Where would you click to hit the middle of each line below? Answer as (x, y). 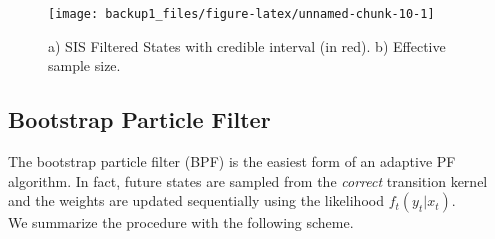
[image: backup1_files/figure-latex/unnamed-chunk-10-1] (241, 14)
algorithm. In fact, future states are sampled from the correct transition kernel (248, 180)
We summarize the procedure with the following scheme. (181, 222)
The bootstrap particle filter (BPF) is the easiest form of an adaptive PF (232, 161)
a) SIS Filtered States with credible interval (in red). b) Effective (247, 45)
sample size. (84, 65)
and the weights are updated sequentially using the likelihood (196, 200)
